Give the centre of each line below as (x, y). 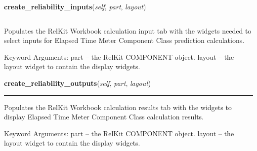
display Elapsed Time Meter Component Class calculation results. (104, 117)
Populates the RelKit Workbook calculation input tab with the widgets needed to (128, 30)
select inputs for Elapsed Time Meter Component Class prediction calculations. (124, 40)
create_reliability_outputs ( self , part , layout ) (78, 83)
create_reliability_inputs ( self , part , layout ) (75, 6)
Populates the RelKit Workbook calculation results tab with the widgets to (118, 107)
